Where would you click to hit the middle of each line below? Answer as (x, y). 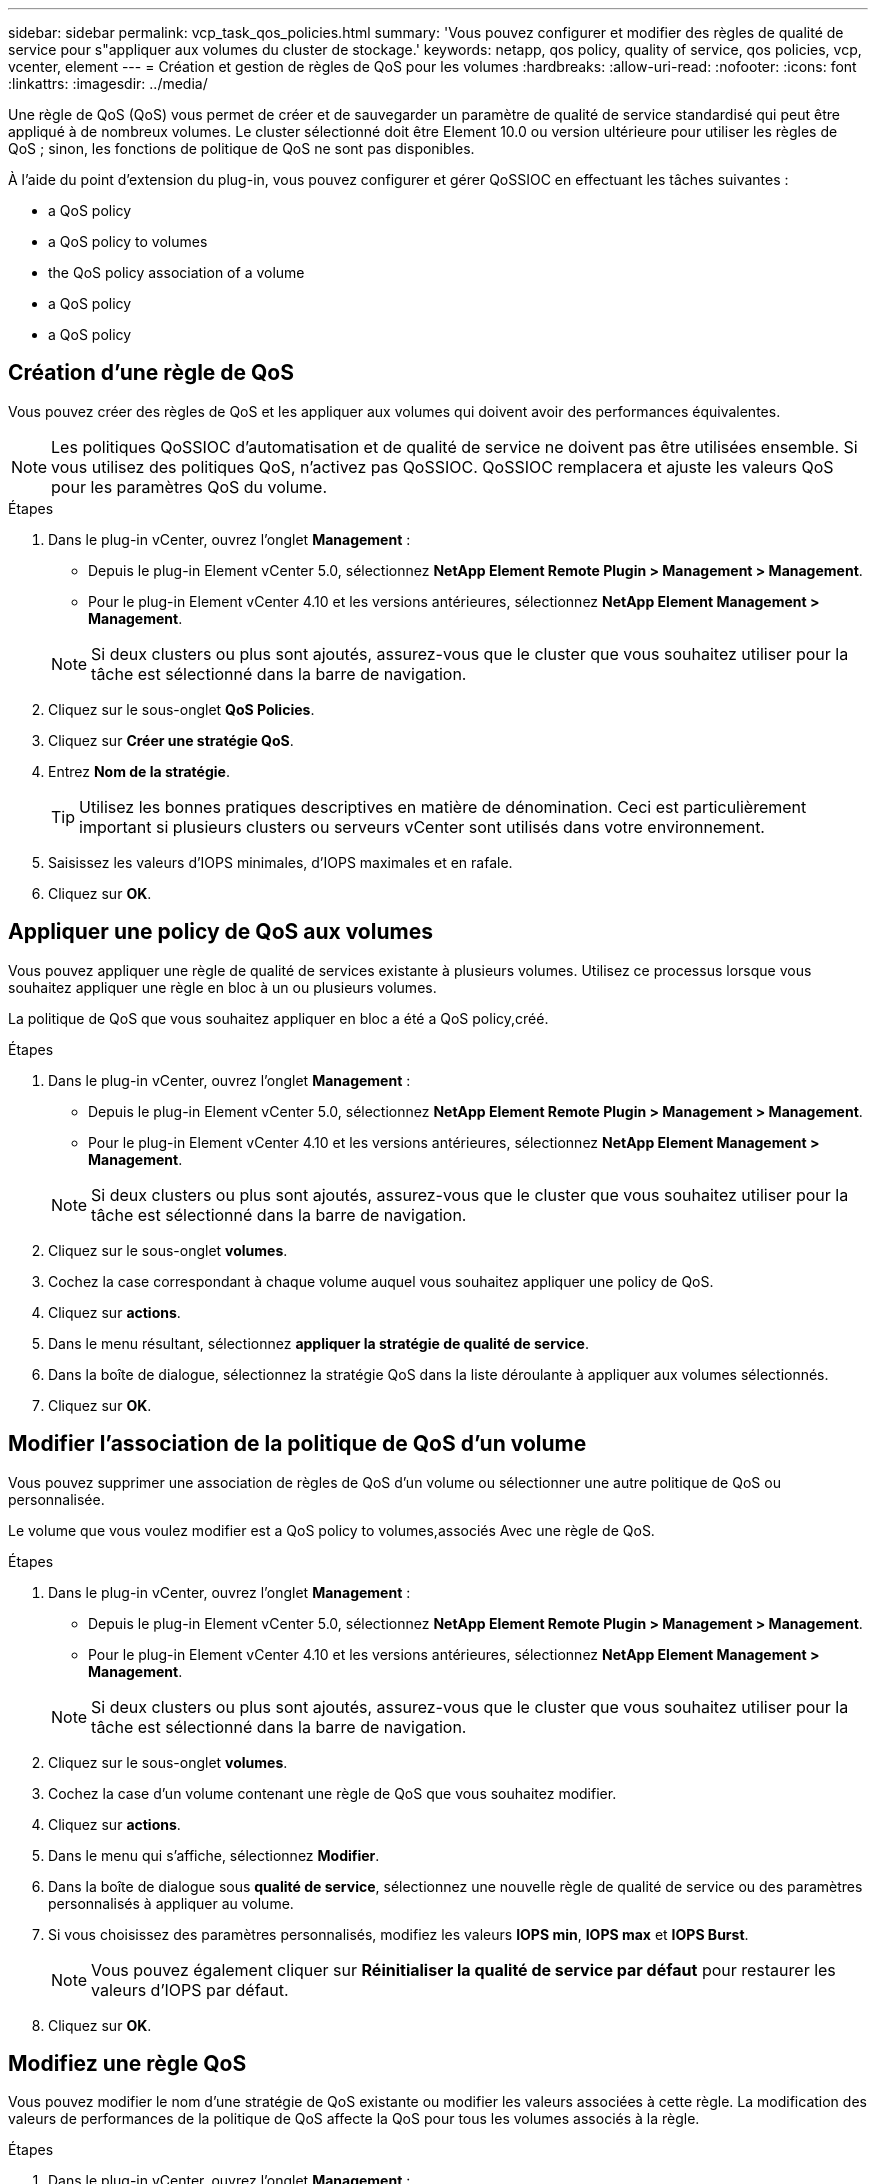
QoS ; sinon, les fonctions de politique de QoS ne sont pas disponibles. (241, 148)
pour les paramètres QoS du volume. (189, 486)
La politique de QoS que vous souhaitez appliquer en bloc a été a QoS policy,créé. (278, 1018)
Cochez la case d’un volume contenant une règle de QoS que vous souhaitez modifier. (332, 1793)
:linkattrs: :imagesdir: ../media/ (108, 83)
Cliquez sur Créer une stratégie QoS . (171, 740)
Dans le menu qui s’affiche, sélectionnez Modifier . (214, 1855)
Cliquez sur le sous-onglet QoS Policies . (181, 709)
